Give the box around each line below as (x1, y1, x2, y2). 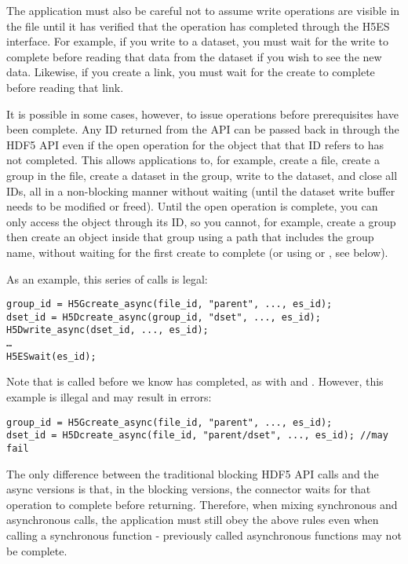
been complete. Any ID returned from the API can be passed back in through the (6, 121, 399, 137)
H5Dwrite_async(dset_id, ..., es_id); (6, 324, 209, 336)
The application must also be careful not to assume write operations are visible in (6, 2, 400, 18)
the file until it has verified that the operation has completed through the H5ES (6, 17, 390, 34)
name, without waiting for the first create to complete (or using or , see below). (6, 244, 388, 260)
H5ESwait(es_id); (6, 350, 97, 362)
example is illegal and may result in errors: (6, 388, 212, 405)
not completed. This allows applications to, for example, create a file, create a (6, 152, 380, 168)
